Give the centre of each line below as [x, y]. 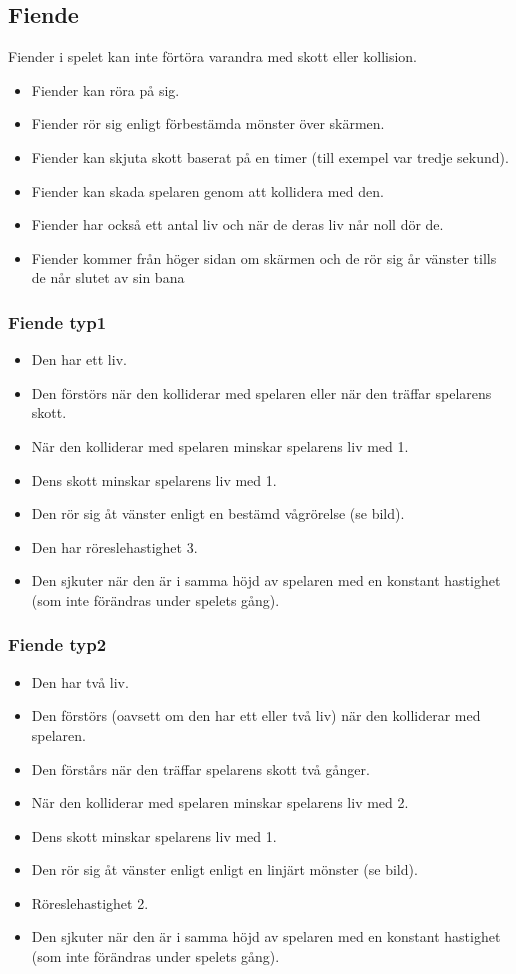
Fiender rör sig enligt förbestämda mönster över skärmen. [208, 123]
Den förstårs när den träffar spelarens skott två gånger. [200, 768]
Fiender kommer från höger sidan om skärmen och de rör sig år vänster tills [264, 257]
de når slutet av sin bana [108, 277]
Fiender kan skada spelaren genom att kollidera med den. [207, 190]
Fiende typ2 [57, 644]
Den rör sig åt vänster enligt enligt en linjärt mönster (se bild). [224, 869]
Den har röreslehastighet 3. [114, 546]
